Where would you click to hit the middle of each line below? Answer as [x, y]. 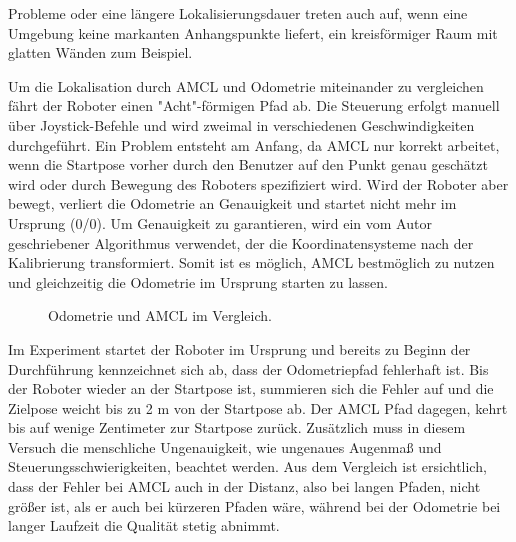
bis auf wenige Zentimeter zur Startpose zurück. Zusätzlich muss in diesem [237, 427]
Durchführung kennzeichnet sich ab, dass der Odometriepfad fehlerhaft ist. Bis [248, 368]
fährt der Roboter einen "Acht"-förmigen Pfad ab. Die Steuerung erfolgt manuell [254, 105]
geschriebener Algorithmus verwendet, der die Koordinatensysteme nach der [241, 242]
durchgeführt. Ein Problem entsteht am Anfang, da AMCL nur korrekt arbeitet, [254, 144]
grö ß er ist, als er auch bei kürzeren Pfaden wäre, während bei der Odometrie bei [254, 505]
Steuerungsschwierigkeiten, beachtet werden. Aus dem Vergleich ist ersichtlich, [247, 466]
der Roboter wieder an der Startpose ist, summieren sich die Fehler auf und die [251, 388]
